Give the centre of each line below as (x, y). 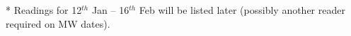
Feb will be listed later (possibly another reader (242, 10)
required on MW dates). (58, 23)
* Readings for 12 (44, 10)
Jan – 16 (110, 10)
